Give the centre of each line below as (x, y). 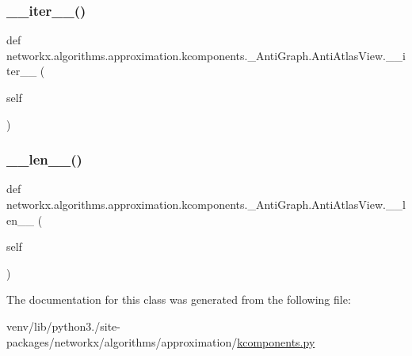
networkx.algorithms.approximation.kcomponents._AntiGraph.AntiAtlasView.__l (206, 204)
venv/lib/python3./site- (63, 326)
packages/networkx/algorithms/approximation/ (122, 341)
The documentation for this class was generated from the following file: (179, 299)
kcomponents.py (276, 341)
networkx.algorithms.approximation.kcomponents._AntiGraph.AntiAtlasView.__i (206, 55)
